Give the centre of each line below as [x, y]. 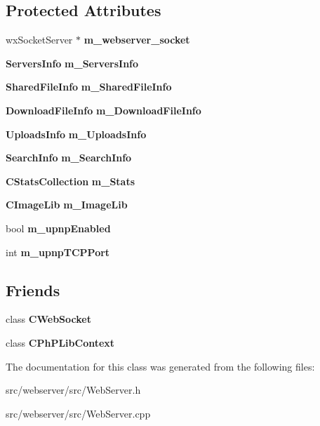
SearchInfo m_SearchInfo [69, 158]
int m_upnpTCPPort [58, 252]
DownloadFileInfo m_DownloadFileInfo [104, 110]
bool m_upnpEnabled [58, 228]
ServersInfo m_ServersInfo [72, 63]
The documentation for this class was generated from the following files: [160, 366]
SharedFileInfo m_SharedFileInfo [89, 87]
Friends [33, 289]
